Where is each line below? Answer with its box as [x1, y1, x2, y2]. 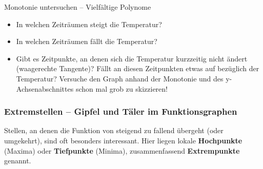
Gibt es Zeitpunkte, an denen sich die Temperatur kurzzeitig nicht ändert [16, 53, 248, 64]
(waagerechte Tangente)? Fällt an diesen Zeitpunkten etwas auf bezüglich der [16, 63, 259, 74]
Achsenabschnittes [16, 83, 74, 94]
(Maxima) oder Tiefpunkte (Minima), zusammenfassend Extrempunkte [4, 145, 240, 156]
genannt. [4, 155, 31, 166]
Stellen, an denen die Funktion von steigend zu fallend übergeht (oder [4, 125, 224, 136]
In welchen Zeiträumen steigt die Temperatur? [16, 18, 162, 29]
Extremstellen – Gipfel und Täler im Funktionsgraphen [4, 105, 237, 118]
